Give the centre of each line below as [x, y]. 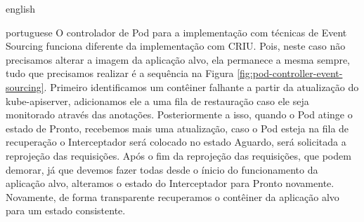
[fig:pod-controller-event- [290, 73]
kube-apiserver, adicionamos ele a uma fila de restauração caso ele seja [157, 100]
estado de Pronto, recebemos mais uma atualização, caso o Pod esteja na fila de [177, 128]
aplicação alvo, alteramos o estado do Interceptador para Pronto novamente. [170, 183]
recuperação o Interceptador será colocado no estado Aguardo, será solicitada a [176, 142]
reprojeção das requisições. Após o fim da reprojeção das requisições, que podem [178, 155]
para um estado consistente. [66, 210]
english [21, 8]
